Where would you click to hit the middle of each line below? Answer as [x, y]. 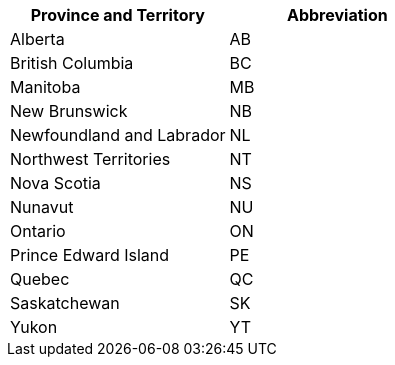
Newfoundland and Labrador [118, 135]
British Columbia [72, 63]
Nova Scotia [55, 183]
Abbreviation [337, 15]
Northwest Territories [90, 159]
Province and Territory [117, 15]
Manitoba [45, 87]
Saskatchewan [65, 303]
